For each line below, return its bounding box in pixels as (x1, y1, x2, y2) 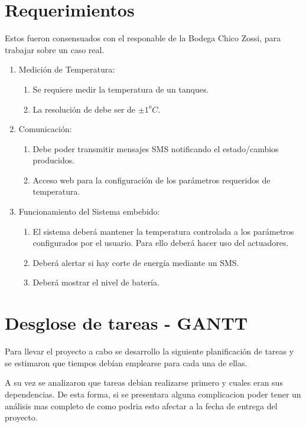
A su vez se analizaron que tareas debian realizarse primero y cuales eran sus (5, 376, 283, 389)
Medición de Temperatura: (18, 63, 115, 75)
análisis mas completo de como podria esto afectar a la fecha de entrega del (5, 399, 278, 412)
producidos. (32, 154, 75, 166)
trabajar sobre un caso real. (5, 43, 105, 55)
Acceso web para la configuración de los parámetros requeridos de (32, 173, 271, 186)
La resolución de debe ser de (32, 103, 136, 115)
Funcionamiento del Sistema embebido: (18, 205, 160, 218)
